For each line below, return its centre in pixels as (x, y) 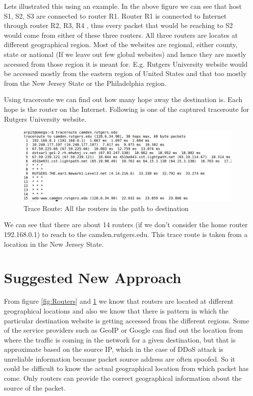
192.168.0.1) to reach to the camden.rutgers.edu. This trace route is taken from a (126, 234)
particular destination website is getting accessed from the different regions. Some (126, 320)
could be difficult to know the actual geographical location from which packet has (126, 368)
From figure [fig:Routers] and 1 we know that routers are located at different (119, 301)
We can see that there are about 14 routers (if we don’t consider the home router (126, 224)
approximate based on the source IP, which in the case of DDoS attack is (114, 349)
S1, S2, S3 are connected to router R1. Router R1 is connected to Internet (115, 15)
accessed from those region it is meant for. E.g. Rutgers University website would (126, 64)
